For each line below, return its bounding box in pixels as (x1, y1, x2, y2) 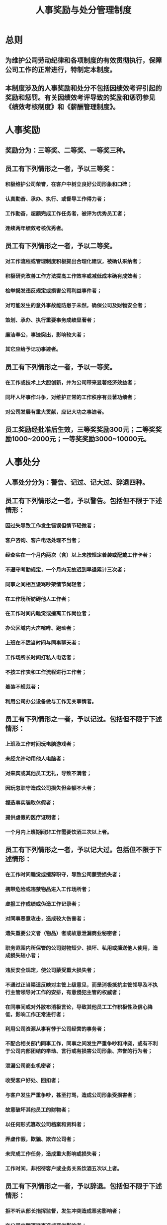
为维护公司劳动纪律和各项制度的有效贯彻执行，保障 (5, 56, 162, 64)
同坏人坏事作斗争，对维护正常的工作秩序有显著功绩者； (5, 393, 138, 400)
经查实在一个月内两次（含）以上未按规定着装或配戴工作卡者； (5, 551, 153, 558)
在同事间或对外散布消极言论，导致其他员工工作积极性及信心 (5, 1003, 148, 1010)
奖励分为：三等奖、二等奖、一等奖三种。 (5, 146, 129, 154)
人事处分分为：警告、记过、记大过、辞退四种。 (5, 478, 149, 486)
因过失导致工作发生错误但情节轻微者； (5, 522, 97, 529)
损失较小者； (10, 952, 41, 959)
